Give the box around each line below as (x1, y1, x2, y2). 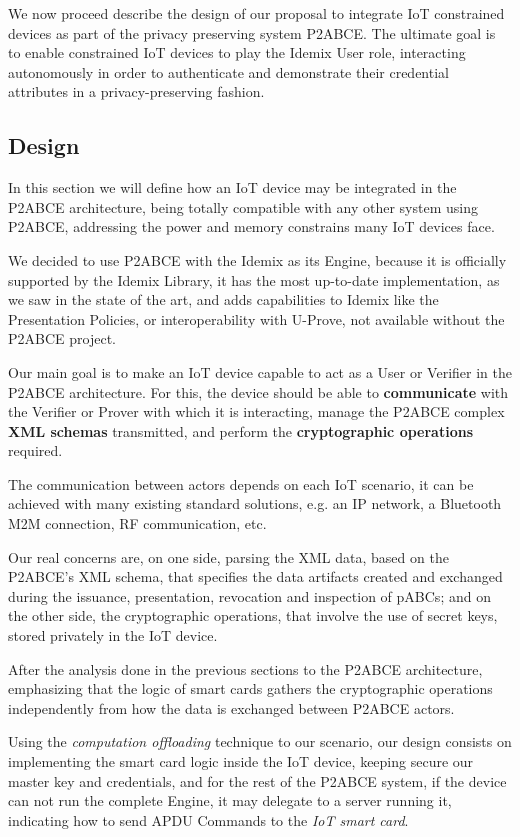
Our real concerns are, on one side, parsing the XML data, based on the (8, 546, 449, 567)
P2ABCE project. (8, 328, 116, 349)
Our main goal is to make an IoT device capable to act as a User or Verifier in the (8, 361, 512, 382)
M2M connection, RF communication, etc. (8, 513, 267, 534)
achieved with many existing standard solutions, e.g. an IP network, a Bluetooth (8, 493, 502, 514)
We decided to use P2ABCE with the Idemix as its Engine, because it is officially (8, 249, 507, 270)
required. (8, 440, 63, 461)
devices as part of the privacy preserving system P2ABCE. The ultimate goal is (8, 22, 496, 43)
